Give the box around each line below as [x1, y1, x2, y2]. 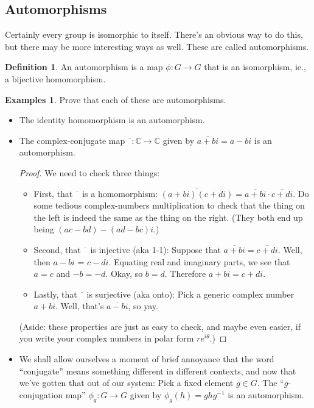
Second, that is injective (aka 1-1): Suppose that [33, 243, 221, 256]
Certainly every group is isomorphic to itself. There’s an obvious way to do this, [5, 28, 303, 41]
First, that [33, 187, 73, 199]
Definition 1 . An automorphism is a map [5, 60, 163, 73]
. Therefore [164, 267, 206, 280]
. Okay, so [105, 267, 143, 280]
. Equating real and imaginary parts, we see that [108, 255, 290, 268]
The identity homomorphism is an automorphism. [19, 113, 205, 126]
